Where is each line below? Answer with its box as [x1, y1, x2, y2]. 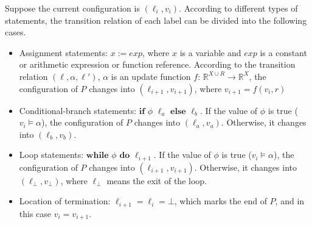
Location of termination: [19, 195, 111, 207]
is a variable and [179, 46, 241, 59]
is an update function [111, 70, 191, 82]
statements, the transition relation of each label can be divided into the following [5, 13, 307, 26]
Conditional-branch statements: [19, 104, 137, 116]
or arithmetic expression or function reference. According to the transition [19, 58, 296, 71]
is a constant [260, 46, 307, 59]
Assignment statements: [19, 46, 108, 59]
